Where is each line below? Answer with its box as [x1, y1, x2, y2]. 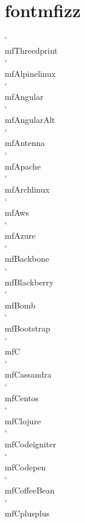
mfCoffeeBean [5, 484, 55, 496]
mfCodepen [5, 461, 46, 473]
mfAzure [5, 229, 36, 242]
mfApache [5, 160, 41, 172]
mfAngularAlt [5, 113, 55, 126]
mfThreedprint [5, 44, 58, 56]
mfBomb [5, 298, 35, 311]
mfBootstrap [5, 321, 50, 334]
